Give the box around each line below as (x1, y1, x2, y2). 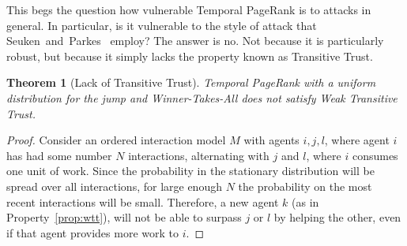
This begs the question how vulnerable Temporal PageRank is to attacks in (6, 2, 371, 17)
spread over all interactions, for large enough (6, 177, 222, 194)
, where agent (324, 132, 390, 148)
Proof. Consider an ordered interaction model (6, 132, 226, 148)
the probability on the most (238, 177, 372, 194)
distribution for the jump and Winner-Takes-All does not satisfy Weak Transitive (6, 89, 398, 106)
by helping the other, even (273, 209, 401, 225)
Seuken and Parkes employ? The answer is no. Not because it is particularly (6, 32, 384, 49)
